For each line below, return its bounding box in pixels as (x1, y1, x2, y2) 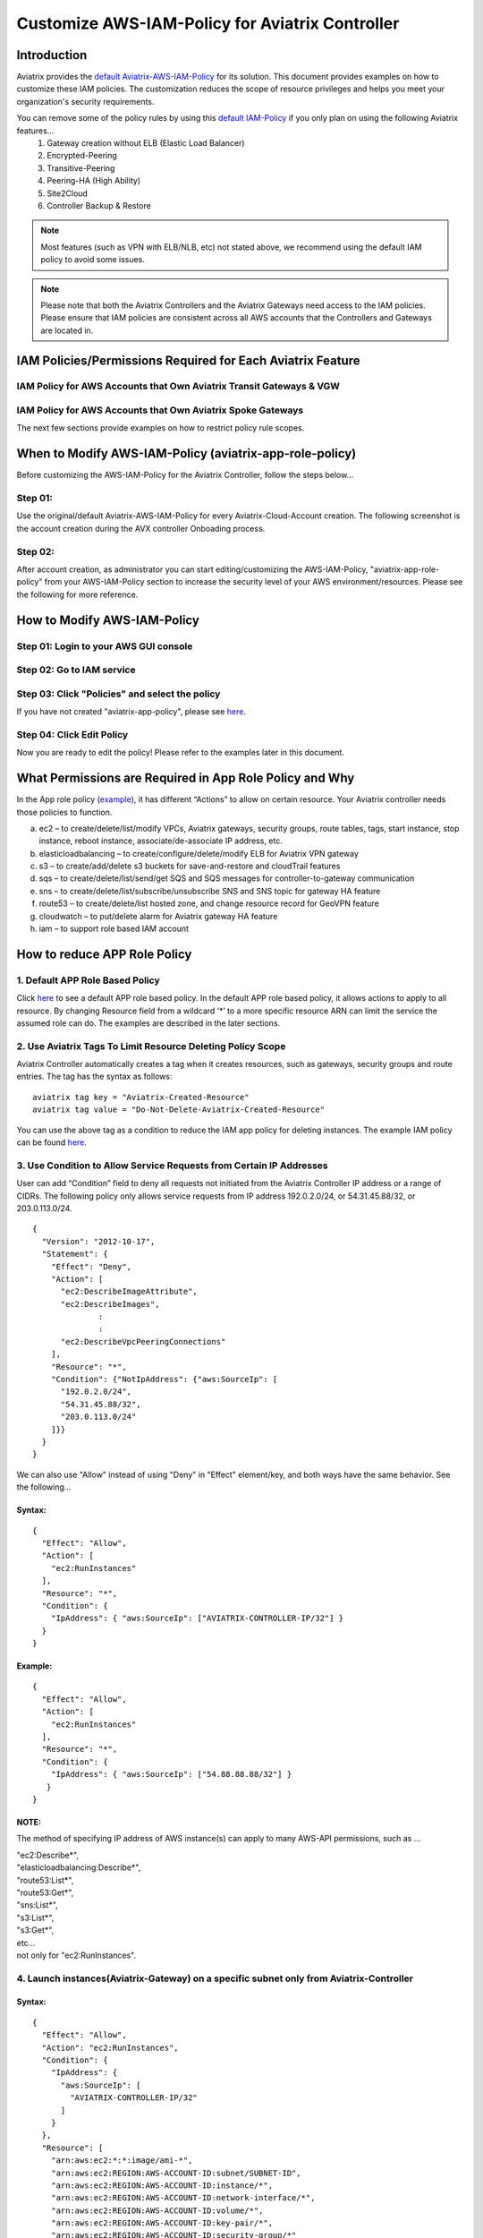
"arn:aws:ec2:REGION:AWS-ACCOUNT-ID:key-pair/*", (50, 2218, 273, 2228)
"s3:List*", (16, 1912, 55, 1923)
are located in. (40, 325, 94, 336)
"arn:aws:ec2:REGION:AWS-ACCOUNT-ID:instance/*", (50, 2180, 273, 2191)
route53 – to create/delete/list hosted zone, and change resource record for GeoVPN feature (38, 898, 379, 909)
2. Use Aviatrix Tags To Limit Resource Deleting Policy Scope (16, 1039, 286, 1052)
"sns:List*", (16, 1900, 58, 1910)
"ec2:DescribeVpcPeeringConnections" (60, 1337, 226, 1346)
